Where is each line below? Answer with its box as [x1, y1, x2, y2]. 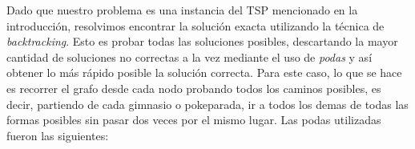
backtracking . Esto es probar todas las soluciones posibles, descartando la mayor [6, 33, 398, 50]
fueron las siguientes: [6, 127, 109, 143]
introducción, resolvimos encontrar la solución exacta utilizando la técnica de [6, 17, 385, 34]
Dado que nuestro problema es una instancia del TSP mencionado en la [6, 2, 358, 18]
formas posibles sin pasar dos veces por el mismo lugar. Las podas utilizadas [6, 111, 381, 128]
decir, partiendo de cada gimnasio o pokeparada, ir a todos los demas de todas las [6, 95, 409, 112]
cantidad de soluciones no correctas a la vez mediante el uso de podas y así [6, 48, 373, 65]
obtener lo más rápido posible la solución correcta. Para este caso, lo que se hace [6, 64, 402, 81]
